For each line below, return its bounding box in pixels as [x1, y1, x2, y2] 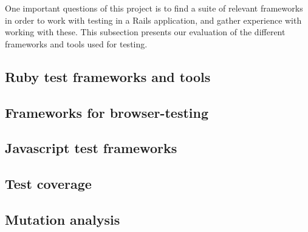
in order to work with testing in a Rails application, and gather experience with [5, 13, 302, 26]
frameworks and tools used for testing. [5, 37, 148, 50]
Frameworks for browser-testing [5, 103, 209, 121]
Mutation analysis [5, 210, 120, 228]
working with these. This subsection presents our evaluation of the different [5, 26, 286, 38]
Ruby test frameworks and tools [5, 67, 211, 86]
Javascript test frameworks [5, 138, 177, 157]
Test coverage [5, 174, 92, 193]
